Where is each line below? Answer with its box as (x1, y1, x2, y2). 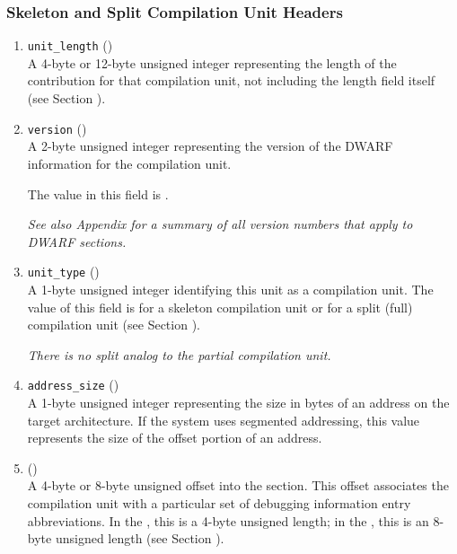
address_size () (27, 375, 119, 394)
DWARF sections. (27, 232, 127, 251)
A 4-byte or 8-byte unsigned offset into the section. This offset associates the (27, 476, 449, 495)
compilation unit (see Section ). (27, 315, 200, 334)
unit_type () (27, 262, 100, 281)
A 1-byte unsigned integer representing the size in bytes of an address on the (27, 392, 450, 411)
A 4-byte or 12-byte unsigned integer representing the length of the (27, 53, 397, 72)
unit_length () (27, 36, 113, 55)
